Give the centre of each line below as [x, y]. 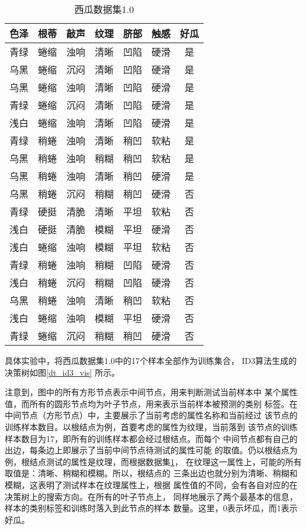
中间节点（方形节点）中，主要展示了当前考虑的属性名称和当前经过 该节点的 [151, 415]
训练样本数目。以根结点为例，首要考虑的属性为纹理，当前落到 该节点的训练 [151, 426]
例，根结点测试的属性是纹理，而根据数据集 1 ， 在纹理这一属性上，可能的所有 [153, 461]
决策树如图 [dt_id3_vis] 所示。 [62, 372]
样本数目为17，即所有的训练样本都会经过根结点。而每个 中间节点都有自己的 [151, 438]
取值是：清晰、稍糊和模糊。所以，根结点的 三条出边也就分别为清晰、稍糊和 [151, 473]
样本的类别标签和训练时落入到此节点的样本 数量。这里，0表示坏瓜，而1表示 [151, 508]
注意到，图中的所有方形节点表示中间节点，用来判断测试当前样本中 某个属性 [151, 392]
